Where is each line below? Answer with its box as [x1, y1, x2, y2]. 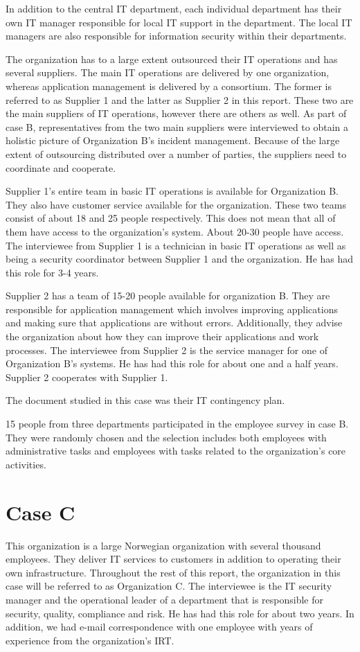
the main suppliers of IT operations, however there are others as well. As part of [6, 106, 347, 121]
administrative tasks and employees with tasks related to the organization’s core [6, 443, 346, 458]
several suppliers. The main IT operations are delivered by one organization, [6, 65, 330, 80]
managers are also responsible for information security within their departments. [6, 28, 347, 43]
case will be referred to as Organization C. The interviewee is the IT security [6, 579, 332, 593]
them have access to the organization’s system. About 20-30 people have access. [6, 224, 344, 238]
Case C [6, 497, 75, 526]
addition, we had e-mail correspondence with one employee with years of [6, 619, 313, 634]
